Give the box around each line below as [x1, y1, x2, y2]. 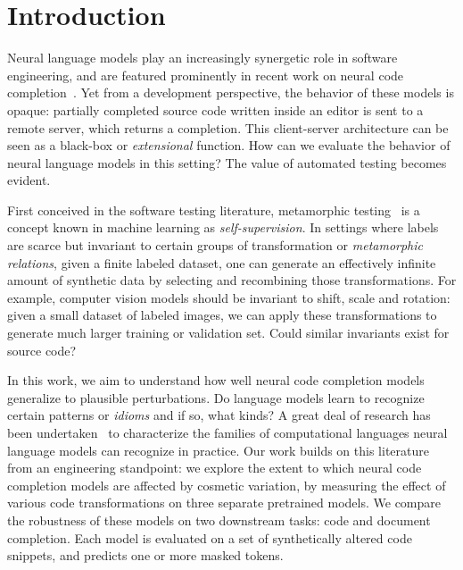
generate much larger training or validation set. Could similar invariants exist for [7, 323, 450, 342]
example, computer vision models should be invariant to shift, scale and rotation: [7, 288, 451, 306]
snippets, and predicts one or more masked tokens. [7, 546, 284, 565]
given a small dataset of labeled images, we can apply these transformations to [7, 306, 437, 324]
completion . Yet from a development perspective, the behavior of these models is [7, 83, 454, 102]
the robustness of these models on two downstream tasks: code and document [7, 510, 431, 529]
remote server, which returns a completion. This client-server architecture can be [7, 118, 449, 137]
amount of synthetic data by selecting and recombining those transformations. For [7, 271, 457, 289]
